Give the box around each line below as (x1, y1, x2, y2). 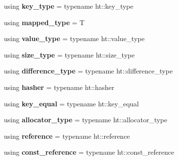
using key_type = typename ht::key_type (4, 1, 133, 11)
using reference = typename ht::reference (4, 131, 130, 141)
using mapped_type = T (4, 17, 85, 27)
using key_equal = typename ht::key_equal (4, 98, 139, 108)
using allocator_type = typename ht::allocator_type (4, 115, 167, 125)
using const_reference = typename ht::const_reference (4, 147, 174, 157)
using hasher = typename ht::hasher (4, 82, 114, 92)
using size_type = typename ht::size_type (4, 49, 135, 59)
